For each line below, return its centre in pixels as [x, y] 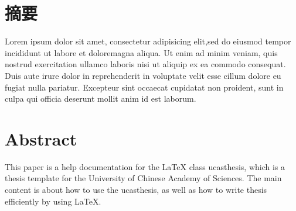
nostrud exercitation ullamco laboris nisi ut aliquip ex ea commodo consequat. [145, 64]
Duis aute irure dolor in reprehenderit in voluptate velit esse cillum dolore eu [143, 75]
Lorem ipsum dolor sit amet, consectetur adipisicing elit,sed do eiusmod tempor [148, 41]
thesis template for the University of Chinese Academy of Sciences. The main [143, 178]
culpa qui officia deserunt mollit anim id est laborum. [101, 98]
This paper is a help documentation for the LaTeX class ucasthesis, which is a [145, 166]
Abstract [41, 138]
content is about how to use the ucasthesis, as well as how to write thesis [136, 189]
